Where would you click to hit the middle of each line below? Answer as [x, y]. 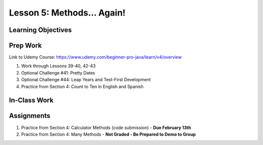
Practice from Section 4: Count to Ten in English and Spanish [82, 86]
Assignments [30, 116]
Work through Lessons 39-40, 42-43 [58, 66]
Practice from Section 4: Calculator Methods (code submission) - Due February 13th [106, 127]
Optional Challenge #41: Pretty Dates [58, 72]
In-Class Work [31, 100]
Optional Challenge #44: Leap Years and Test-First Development [86, 80]
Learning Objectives [40, 30]
